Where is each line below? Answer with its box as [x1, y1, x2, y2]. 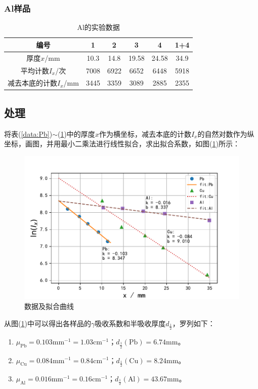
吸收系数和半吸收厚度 [95, 318, 166, 328]
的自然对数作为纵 [197, 128, 254, 139]
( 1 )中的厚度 [57, 128, 95, 139]
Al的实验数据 [77, 22, 120, 32]
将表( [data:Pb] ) [4, 128, 53, 139]
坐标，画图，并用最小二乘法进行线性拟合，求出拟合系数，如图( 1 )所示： [4, 138, 240, 149]
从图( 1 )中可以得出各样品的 [4, 318, 91, 328]
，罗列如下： [172, 318, 215, 328]
